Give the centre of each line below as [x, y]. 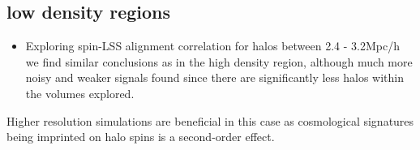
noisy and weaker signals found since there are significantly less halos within [215, 77]
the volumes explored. [80, 93]
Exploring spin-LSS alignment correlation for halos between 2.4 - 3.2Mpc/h [212, 46]
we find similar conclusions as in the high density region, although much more [219, 61]
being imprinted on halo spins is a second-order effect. [141, 137]
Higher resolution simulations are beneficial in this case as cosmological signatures [210, 120]
